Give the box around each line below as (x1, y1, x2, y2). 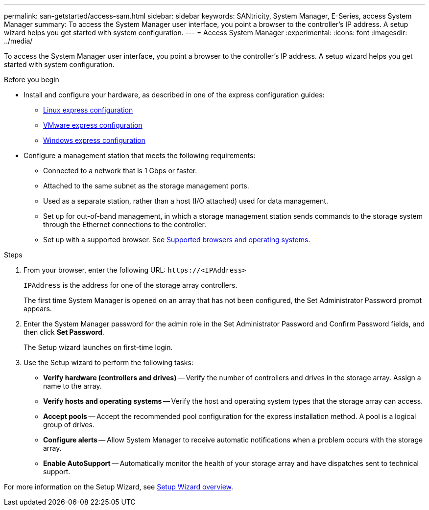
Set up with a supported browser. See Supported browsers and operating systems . (43, 235, 310, 244)
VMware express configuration (43, 121, 143, 129)
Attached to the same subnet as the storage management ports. (43, 182, 249, 190)
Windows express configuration (43, 136, 145, 144)
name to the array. (43, 382, 102, 390)
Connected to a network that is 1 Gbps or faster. (43, 166, 197, 175)
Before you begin (4, 75, 59, 84)
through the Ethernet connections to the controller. (43, 220, 207, 229)
